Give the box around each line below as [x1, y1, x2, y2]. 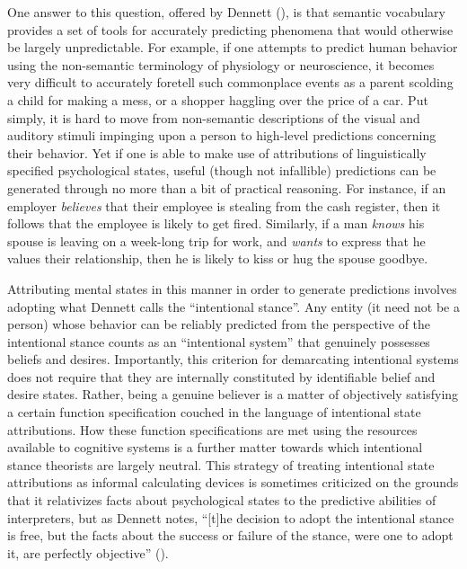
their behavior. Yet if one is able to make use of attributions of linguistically [7, 143, 427, 162]
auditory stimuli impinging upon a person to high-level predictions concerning [7, 126, 436, 145]
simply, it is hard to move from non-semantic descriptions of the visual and [7, 108, 420, 127]
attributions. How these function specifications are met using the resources [7, 420, 418, 439]
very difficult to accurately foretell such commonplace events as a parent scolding [7, 73, 454, 92]
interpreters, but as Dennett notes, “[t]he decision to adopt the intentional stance [7, 508, 454, 527]
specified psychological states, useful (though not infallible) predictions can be [7, 161, 436, 180]
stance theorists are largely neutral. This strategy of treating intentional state [7, 455, 435, 474]
